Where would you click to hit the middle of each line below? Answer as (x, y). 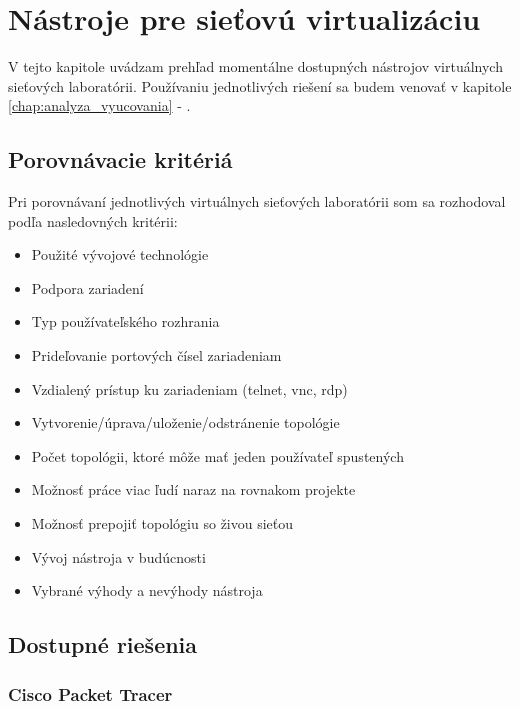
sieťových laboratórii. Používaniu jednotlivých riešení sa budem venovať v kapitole (260, 85)
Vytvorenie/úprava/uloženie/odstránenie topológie (185, 422)
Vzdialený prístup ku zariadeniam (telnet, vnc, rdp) (189, 388)
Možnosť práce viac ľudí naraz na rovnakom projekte (193, 489)
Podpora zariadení (87, 287)
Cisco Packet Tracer (90, 693)
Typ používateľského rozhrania (125, 321)
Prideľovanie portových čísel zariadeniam (156, 355)
